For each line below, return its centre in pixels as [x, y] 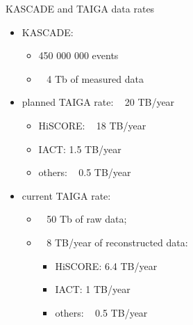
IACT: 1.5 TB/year [80, 149]
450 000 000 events [78, 55]
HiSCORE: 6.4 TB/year [106, 265]
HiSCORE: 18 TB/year [92, 125]
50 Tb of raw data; [87, 219]
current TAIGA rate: [66, 195]
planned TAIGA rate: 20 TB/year [98, 102]
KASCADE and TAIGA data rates [80, 8]
